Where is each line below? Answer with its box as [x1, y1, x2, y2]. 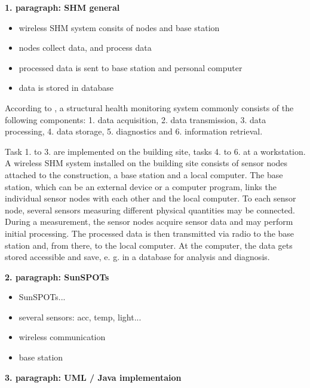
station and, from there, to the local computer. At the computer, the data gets [5, 239, 293, 251]
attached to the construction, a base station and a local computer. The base [5, 168, 283, 181]
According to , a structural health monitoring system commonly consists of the [5, 101, 294, 114]
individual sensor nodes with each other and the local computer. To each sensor [5, 192, 296, 204]
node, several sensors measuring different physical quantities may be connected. [5, 203, 295, 216]
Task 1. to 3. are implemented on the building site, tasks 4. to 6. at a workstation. [5, 145, 306, 157]
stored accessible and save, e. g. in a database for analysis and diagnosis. [5, 250, 270, 263]
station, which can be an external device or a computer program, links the [5, 180, 277, 193]
